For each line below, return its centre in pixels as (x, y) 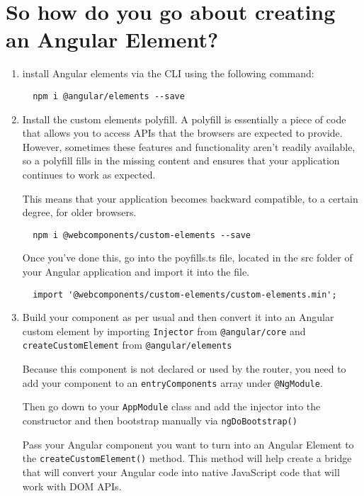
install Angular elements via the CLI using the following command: (168, 73)
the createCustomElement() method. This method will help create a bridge (187, 458)
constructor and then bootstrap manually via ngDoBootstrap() (160, 421)
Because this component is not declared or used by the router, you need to (184, 369)
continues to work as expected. (89, 174)
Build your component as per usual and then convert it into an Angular (178, 317)
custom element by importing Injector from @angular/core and (164, 331)
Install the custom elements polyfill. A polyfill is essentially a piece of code (184, 119)
